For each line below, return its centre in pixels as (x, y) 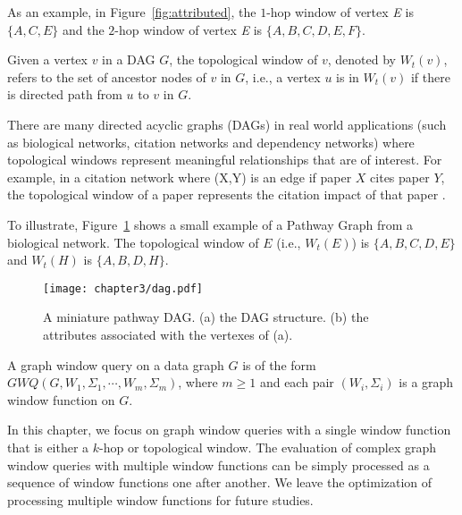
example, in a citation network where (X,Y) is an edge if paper (180, 177)
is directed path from (65, 94)
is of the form (279, 364)
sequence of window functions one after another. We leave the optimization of (220, 482)
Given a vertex (47, 59)
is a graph (426, 382)
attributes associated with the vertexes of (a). (168, 334)
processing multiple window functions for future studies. (160, 499)
